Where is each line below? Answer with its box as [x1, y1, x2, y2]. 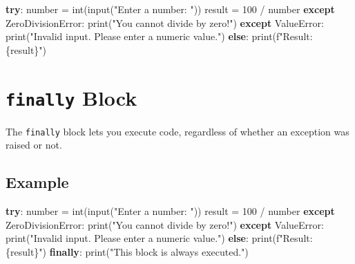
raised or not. [6, 138, 62, 152]
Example [6, 171, 69, 193]
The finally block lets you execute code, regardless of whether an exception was [6, 124, 349, 138]
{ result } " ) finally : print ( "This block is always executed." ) [6, 244, 249, 258]
